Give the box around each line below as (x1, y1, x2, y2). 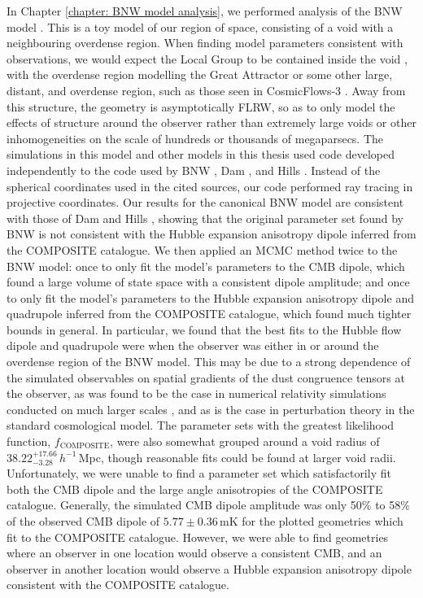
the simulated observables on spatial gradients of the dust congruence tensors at (7, 369, 405, 386)
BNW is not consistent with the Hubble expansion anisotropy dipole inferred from (7, 225, 416, 242)
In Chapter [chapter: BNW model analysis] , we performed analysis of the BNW (7, 2, 403, 19)
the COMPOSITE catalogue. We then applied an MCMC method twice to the (7, 241, 398, 258)
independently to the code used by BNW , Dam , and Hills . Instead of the (7, 161, 381, 178)
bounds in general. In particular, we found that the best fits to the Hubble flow (7, 321, 402, 338)
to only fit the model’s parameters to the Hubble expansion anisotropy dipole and (7, 289, 414, 306)
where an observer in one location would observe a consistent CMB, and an (7, 544, 382, 561)
